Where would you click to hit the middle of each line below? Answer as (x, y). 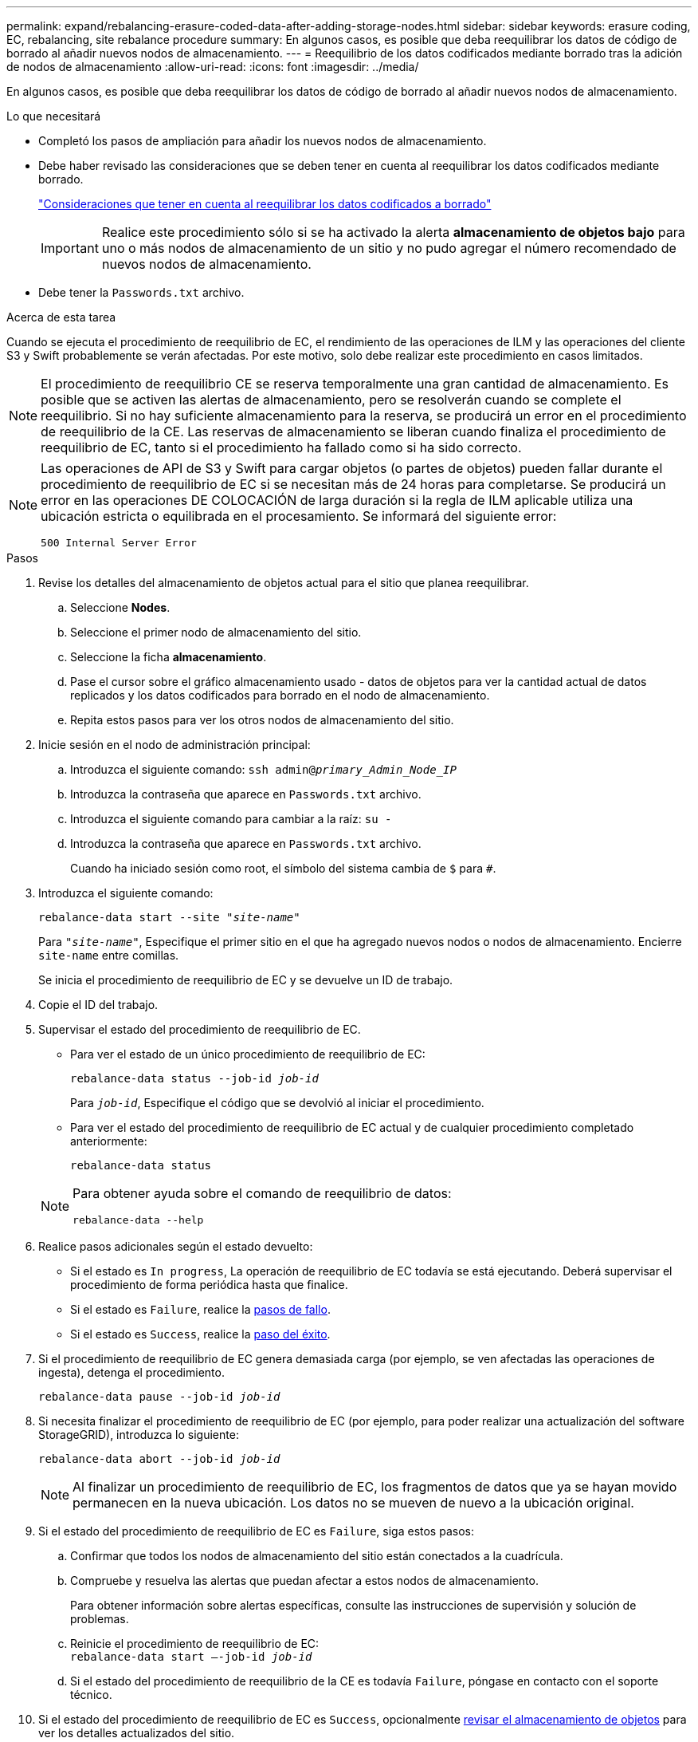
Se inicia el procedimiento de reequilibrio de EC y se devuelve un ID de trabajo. (246, 980)
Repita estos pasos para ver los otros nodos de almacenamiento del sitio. (262, 720)
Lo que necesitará (54, 116)
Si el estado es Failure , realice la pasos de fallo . (200, 1309)
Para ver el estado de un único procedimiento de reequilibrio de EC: (248, 1054)
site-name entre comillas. (109, 955)
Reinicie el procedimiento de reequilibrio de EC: (195, 1643)
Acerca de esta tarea (61, 317)
